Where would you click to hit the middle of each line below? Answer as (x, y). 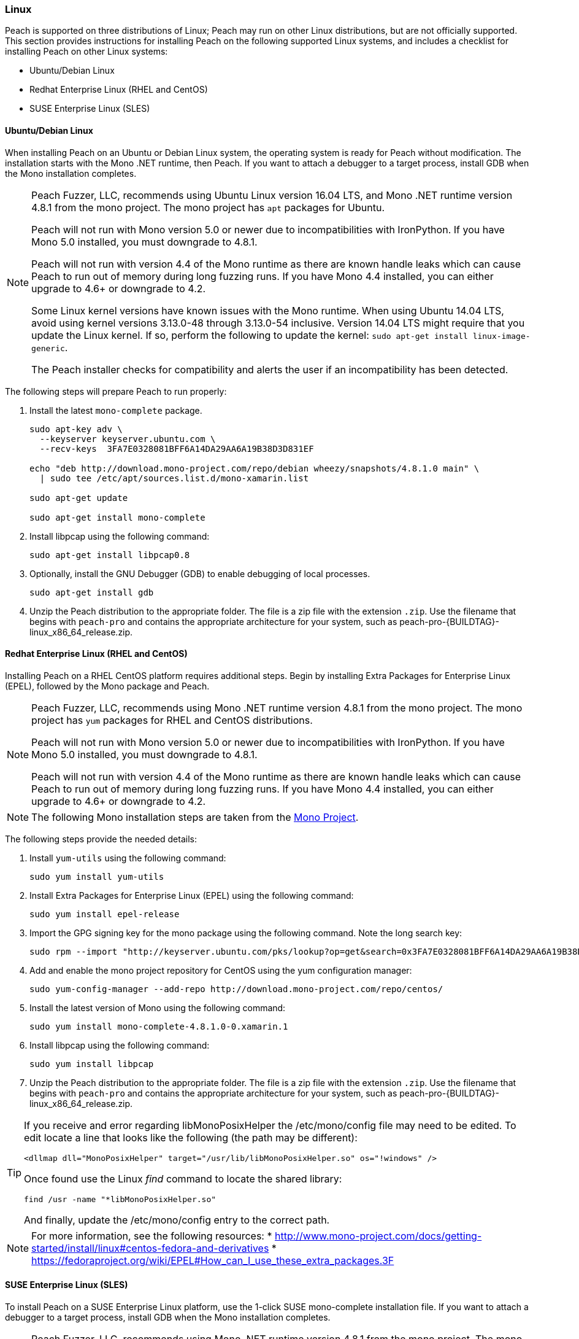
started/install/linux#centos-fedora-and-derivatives (150, 1248)
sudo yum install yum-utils (97, 876)
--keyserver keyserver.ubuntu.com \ (128, 439)
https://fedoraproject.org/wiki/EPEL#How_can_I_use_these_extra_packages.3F (213, 1260)
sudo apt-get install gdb (92, 592)
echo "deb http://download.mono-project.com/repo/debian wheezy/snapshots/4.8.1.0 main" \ (255, 468)
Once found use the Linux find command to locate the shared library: (183, 1178)
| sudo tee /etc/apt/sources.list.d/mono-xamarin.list (174, 478)
